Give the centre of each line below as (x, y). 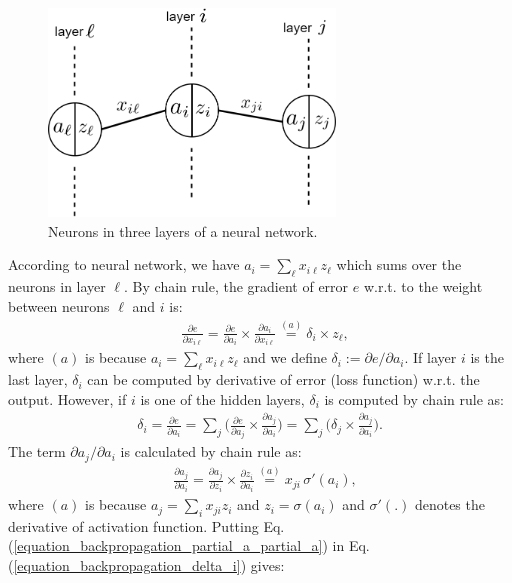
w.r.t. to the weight (423, 286)
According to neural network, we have (124, 264)
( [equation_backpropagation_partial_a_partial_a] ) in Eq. (189, 545)
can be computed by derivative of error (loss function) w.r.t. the (283, 379)
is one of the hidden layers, (222, 398)
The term (37, 451)
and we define (285, 357)
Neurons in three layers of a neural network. (183, 230)
